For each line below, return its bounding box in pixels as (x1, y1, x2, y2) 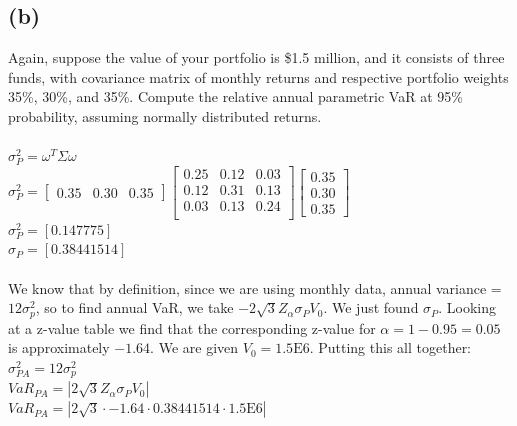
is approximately (8, 337, 110, 358)
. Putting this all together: (309, 337, 472, 358)
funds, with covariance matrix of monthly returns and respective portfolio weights (8, 66, 509, 87)
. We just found (323, 297, 419, 318)
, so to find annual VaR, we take (35, 297, 234, 318)
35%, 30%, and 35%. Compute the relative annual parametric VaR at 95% (8, 86, 463, 107)
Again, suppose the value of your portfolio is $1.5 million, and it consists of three (8, 47, 505, 68)
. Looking (438, 297, 496, 318)
